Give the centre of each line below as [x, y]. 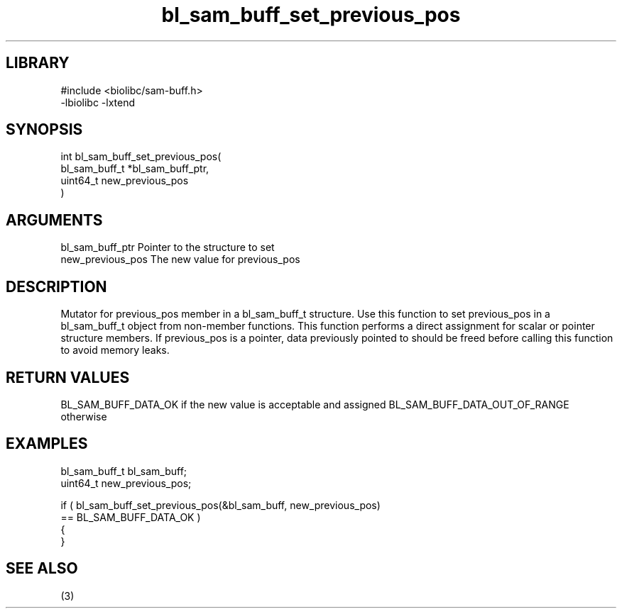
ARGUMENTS [54, 220]
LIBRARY [38, 63]
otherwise [84, 416]
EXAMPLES [47, 444]
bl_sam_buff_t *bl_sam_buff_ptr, [135, 169]
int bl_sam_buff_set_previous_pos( [141, 157]
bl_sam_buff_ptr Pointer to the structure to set [168, 247]
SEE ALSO [42, 569]
